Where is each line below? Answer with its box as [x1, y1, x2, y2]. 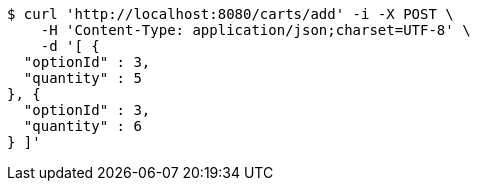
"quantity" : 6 [23, 118, 142, 134]
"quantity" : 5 [23, 70, 142, 86]
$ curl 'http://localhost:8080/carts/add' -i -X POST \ [7, 6, 454, 22]
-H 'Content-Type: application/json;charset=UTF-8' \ [40, 22, 471, 38]
